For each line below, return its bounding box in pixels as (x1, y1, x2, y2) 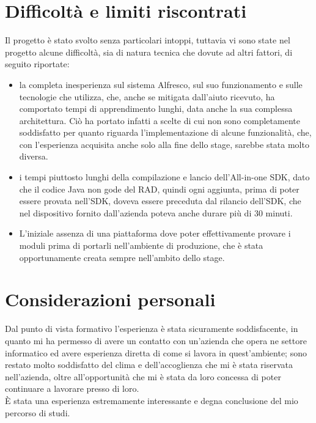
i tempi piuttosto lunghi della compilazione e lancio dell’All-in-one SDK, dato (19, 171, 310, 183)
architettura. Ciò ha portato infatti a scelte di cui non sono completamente (19, 114, 300, 127)
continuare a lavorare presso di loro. (5, 382, 139, 395)
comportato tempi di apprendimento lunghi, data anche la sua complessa (19, 102, 293, 115)
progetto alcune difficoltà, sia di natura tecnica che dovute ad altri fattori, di (5, 45, 293, 58)
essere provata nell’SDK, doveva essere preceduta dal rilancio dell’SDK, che (19, 194, 301, 207)
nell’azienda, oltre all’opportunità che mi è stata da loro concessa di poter (5, 370, 281, 383)
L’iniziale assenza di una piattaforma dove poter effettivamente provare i (19, 227, 291, 240)
